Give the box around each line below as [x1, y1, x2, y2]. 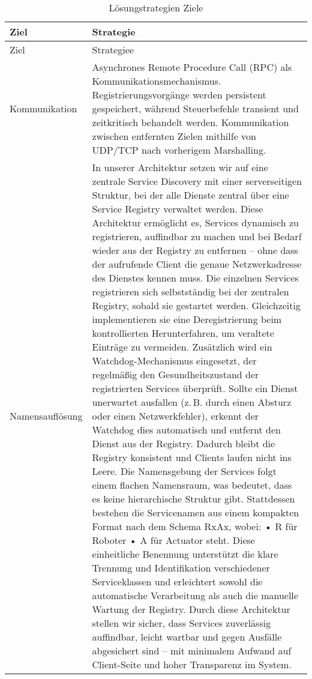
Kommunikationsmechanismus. [92, 74, 221, 88]
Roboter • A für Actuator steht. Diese [92, 533, 255, 547]
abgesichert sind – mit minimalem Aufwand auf [92, 644, 292, 657]
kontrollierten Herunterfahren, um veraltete [92, 326, 274, 340]
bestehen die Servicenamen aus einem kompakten [92, 505, 299, 519]
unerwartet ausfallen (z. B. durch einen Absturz [92, 395, 292, 409]
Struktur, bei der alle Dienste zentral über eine [92, 188, 289, 202]
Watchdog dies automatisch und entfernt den [92, 423, 281, 436]
